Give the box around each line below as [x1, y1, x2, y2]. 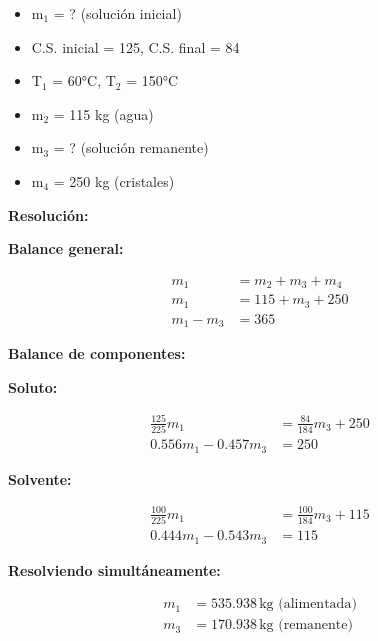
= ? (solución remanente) [53, 137, 209, 158]
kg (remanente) [259, 618, 353, 633]
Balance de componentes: [8, 343, 186, 364]
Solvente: [8, 468, 72, 489]
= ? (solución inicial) [53, 3, 182, 23]
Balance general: [8, 238, 124, 259]
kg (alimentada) [259, 597, 357, 612]
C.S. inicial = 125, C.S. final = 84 [31, 36, 240, 57]
